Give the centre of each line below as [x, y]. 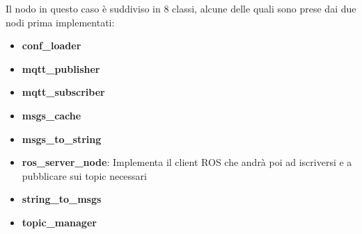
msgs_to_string [62, 139]
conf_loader [52, 45]
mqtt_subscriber [63, 92]
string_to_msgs [62, 199]
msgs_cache [52, 115]
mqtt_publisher [61, 68]
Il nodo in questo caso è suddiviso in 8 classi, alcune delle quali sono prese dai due [181, 8]
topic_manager [59, 222]
